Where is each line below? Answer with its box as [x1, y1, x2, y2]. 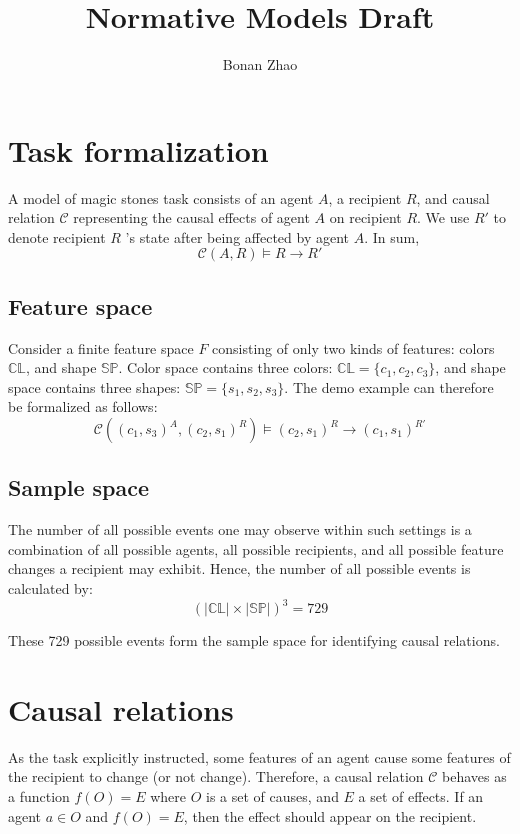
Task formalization [8, 129, 269, 170]
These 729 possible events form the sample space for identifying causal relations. [8, 630, 500, 651]
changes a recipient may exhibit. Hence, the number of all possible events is [8, 558, 471, 579]
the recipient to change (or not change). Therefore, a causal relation [8, 766, 424, 787]
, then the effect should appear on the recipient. [183, 805, 477, 826]
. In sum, [364, 226, 420, 247]
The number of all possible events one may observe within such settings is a [8, 519, 472, 540]
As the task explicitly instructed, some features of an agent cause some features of [8, 746, 511, 767]
